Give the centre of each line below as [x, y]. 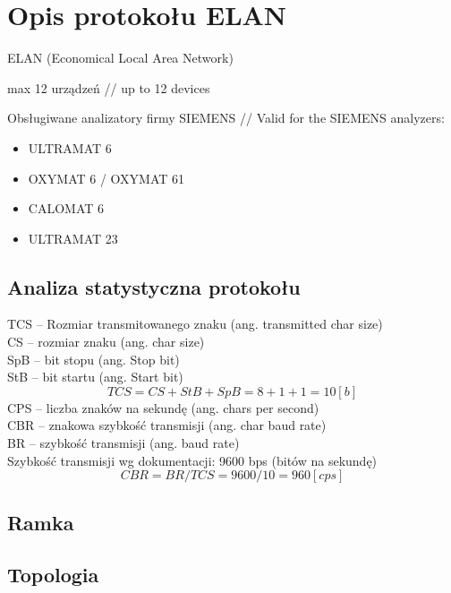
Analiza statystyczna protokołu [154, 286]
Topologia [53, 575]
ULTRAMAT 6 [70, 147]
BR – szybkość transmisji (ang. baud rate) [123, 443]
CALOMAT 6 [66, 208]
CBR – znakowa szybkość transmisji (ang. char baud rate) [167, 425]
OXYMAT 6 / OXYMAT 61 [106, 178]
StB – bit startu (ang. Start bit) [95, 377]
